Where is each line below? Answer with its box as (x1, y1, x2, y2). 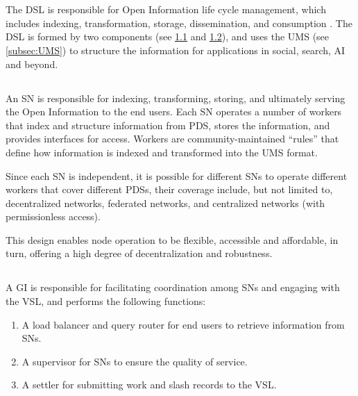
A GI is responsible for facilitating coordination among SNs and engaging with (6, 280, 340, 295)
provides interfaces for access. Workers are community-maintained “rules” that (6, 131, 339, 146)
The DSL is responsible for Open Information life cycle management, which (6, 2, 326, 17)
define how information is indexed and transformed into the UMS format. (6, 145, 318, 159)
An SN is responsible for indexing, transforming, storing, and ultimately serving (6, 90, 346, 105)
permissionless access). (6, 209, 101, 224)
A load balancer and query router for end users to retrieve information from (22, 317, 345, 331)
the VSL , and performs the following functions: (6, 294, 206, 308)
